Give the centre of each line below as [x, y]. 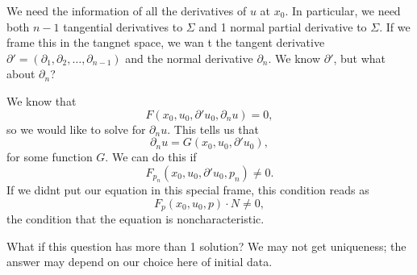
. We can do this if [151, 157]
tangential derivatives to [123, 26]
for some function [50, 157]
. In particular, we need [343, 10]
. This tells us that [213, 129]
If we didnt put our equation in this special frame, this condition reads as [188, 190]
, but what [360, 58]
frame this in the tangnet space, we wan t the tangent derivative [166, 42]
